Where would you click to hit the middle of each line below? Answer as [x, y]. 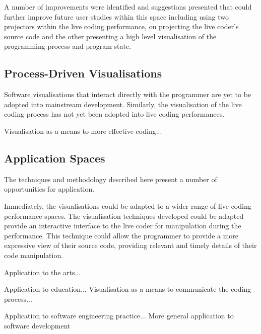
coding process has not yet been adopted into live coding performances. [114, 114]
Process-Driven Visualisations [83, 73]
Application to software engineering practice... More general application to [119, 316]
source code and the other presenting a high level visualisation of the [110, 36]
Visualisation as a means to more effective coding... [83, 131]
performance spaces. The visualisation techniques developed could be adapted [124, 216]
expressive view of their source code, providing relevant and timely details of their [130, 245]
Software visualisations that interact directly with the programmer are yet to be [128, 94]
